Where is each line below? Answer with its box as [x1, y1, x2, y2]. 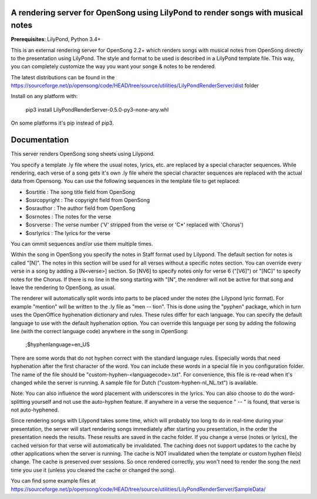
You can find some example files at [11, 477, 96, 484]
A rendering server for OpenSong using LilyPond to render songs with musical [11, 8, 303, 18]
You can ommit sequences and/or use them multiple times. [11, 240, 153, 247]
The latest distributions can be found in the [11, 73, 115, 81]
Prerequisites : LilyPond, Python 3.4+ [11, 36, 101, 43]
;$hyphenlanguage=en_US [25, 341, 90, 348]
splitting [11, 398, 31, 405]
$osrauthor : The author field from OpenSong [25, 205, 136, 212]
